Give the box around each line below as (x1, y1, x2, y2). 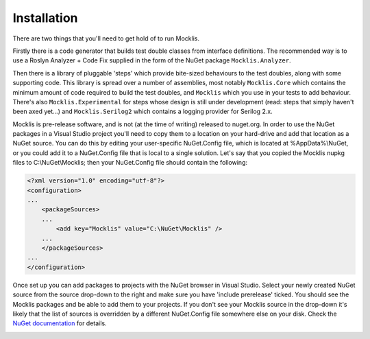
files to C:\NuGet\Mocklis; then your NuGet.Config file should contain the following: (12, 159, 248, 167)
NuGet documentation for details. (12, 319, 107, 327)
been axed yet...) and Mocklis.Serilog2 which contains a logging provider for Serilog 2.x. (12, 107, 273, 116)
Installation (12, 10, 78, 25)
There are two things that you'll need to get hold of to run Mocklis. (12, 34, 200, 43)
